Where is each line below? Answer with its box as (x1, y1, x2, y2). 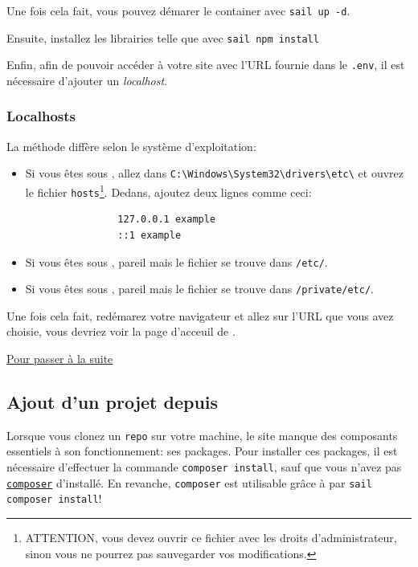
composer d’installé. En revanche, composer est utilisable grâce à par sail (6, 474, 372, 491)
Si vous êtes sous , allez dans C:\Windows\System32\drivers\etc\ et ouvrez (25, 165, 404, 182)
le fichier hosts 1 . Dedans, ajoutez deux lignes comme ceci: (25, 182, 312, 200)
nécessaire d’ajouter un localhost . (6, 71, 167, 88)
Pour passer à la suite (6, 350, 113, 367)
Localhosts (6, 106, 76, 126)
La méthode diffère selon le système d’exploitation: (6, 137, 256, 154)
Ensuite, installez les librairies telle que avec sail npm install (6, 29, 319, 46)
